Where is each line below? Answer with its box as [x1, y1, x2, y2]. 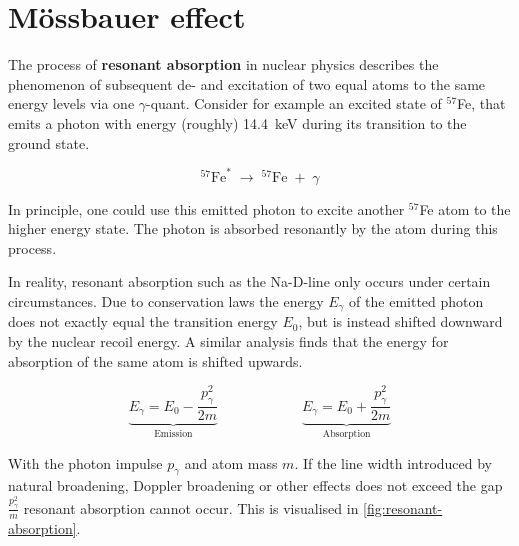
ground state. [8, 132, 90, 153]
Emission [154, 429, 193, 439]
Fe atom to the [419, 198, 511, 219]
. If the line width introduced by [294, 452, 493, 473]
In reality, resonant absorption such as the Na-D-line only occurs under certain [8, 271, 491, 292]
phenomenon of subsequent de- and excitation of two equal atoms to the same [8, 73, 486, 94]
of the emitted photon [349, 290, 484, 311]
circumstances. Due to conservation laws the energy [8, 290, 324, 311]
